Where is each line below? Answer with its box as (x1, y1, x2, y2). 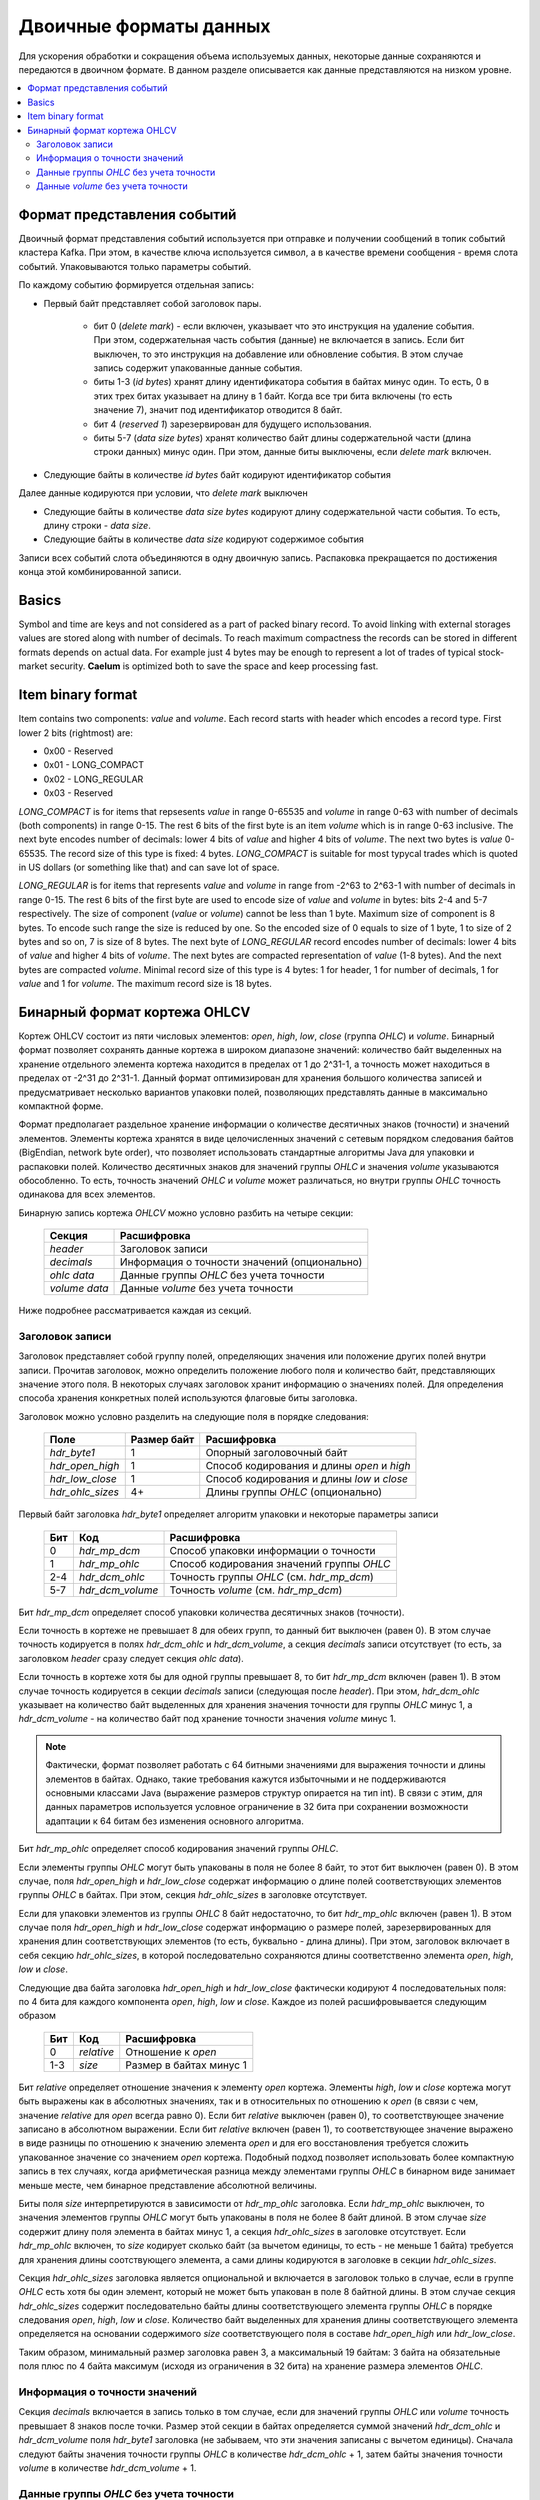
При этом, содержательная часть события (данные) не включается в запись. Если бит (93, 334, 465, 346)
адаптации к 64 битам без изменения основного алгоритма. (45, 1815, 304, 1827)
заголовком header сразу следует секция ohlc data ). (18, 1652, 244, 1664)
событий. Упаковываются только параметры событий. (18, 260, 252, 272)
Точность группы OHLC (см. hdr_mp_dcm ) (169, 1570, 374, 1584)
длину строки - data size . (43, 520, 152, 531)
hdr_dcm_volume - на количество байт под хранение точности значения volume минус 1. (18, 1713, 397, 1725)
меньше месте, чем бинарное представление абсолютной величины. (18, 2179, 317, 2191)
